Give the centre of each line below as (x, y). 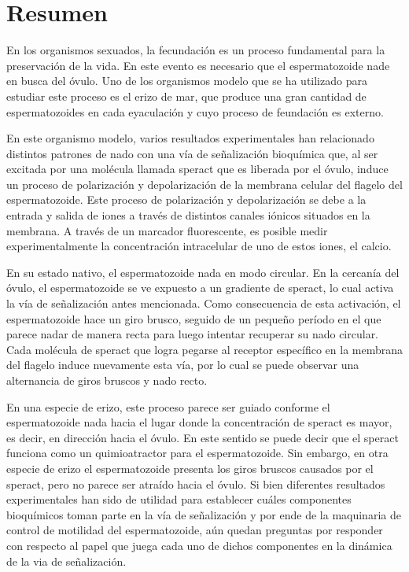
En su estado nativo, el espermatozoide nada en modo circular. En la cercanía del (203, 272)
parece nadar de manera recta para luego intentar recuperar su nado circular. (193, 334)
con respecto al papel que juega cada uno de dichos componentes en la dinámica (199, 545)
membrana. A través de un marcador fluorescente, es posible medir (167, 230)
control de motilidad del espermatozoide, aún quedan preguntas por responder (195, 530)
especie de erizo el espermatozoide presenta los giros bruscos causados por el (190, 468)
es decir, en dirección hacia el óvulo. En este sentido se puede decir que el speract (203, 437)
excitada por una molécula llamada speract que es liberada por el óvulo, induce (197, 169)
